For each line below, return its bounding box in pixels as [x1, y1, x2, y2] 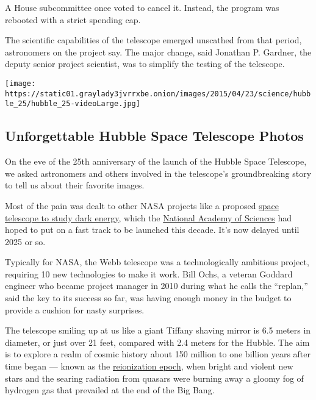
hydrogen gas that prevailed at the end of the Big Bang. [5, 384, 215, 396]
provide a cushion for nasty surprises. [5, 303, 145, 316]
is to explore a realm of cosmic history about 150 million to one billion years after [5, 348, 311, 360]
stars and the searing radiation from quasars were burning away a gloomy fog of [5, 371, 304, 384]
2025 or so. [5, 235, 46, 248]
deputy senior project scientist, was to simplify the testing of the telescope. [5, 57, 285, 70]
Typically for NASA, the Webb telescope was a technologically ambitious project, [5, 255, 309, 268]
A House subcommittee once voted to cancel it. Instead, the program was [5, 1, 279, 13]
